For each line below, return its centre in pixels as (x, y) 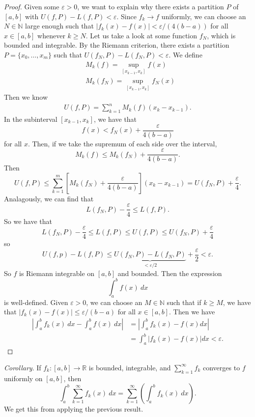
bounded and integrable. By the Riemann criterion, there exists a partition (117, 45)
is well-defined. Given (36, 302)
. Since (127, 16)
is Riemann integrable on (57, 273)
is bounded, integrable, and (130, 367)
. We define (185, 54)
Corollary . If (23, 367)
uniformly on (23, 378)
